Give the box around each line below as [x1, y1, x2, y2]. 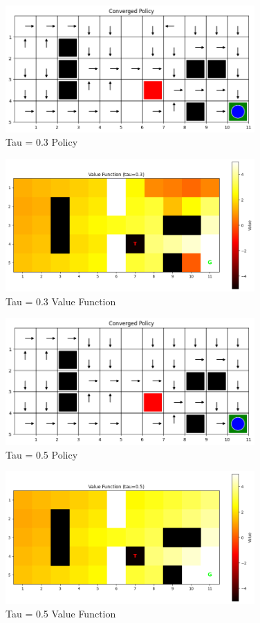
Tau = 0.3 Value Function [6, 294, 116, 308]
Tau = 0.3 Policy [6, 135, 78, 149]
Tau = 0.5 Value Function [6, 606, 116, 620]
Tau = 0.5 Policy [6, 447, 78, 461]
